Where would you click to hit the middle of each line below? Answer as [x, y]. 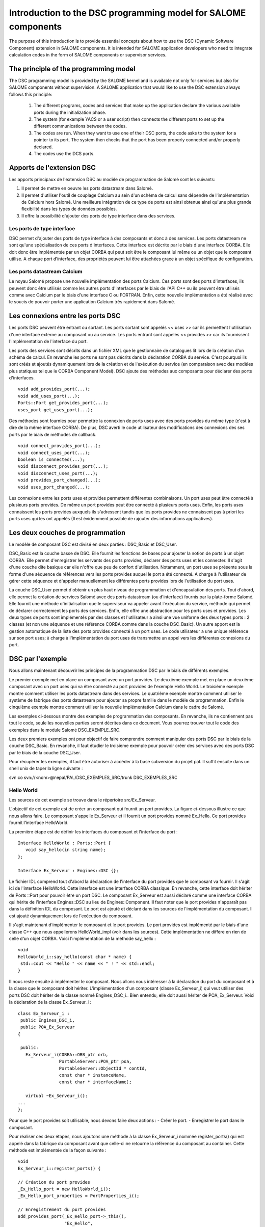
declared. [43, 147]
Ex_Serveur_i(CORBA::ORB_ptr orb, [67, 1054]
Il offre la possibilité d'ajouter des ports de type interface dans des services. [98, 215]
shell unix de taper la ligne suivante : [46, 769]
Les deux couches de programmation [67, 533]
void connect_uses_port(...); [54, 453]
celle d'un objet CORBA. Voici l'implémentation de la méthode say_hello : [82, 939]
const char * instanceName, [93, 1075]
